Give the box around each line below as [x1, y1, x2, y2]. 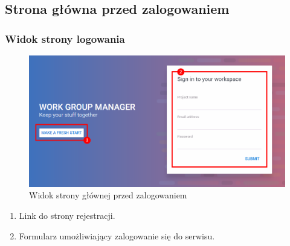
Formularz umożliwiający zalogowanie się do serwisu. [19, 229, 215, 242]
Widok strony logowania [5, 31, 125, 46]
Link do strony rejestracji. [19, 209, 115, 222]
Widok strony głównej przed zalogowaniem [29, 189, 187, 201]
